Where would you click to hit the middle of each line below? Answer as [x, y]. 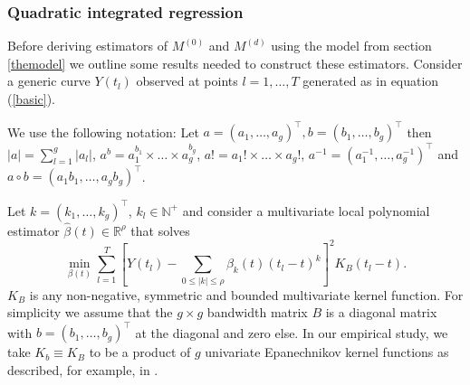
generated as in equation [371, 81]
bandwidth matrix [257, 312]
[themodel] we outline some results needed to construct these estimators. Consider [235, 63]
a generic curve [49, 81]
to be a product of [140, 352]
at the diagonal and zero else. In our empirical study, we [292, 332]
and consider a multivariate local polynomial [306, 210]
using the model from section [351, 46]
